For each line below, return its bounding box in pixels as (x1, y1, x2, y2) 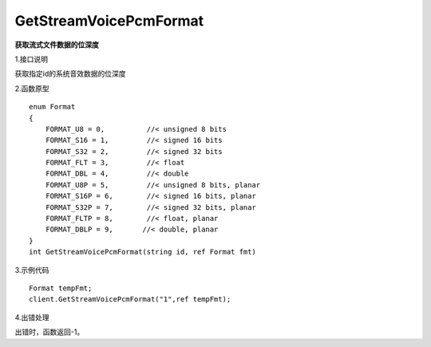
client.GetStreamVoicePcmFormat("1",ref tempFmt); (29, 295, 231, 304)
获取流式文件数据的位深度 (14, 40, 99, 49)
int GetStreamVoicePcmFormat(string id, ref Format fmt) (29, 247, 257, 257)
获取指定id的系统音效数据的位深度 (14, 69, 126, 79)
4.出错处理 (14, 312, 49, 322)
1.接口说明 (14, 54, 48, 64)
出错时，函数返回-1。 (14, 327, 85, 337)
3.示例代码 (14, 265, 49, 274)
